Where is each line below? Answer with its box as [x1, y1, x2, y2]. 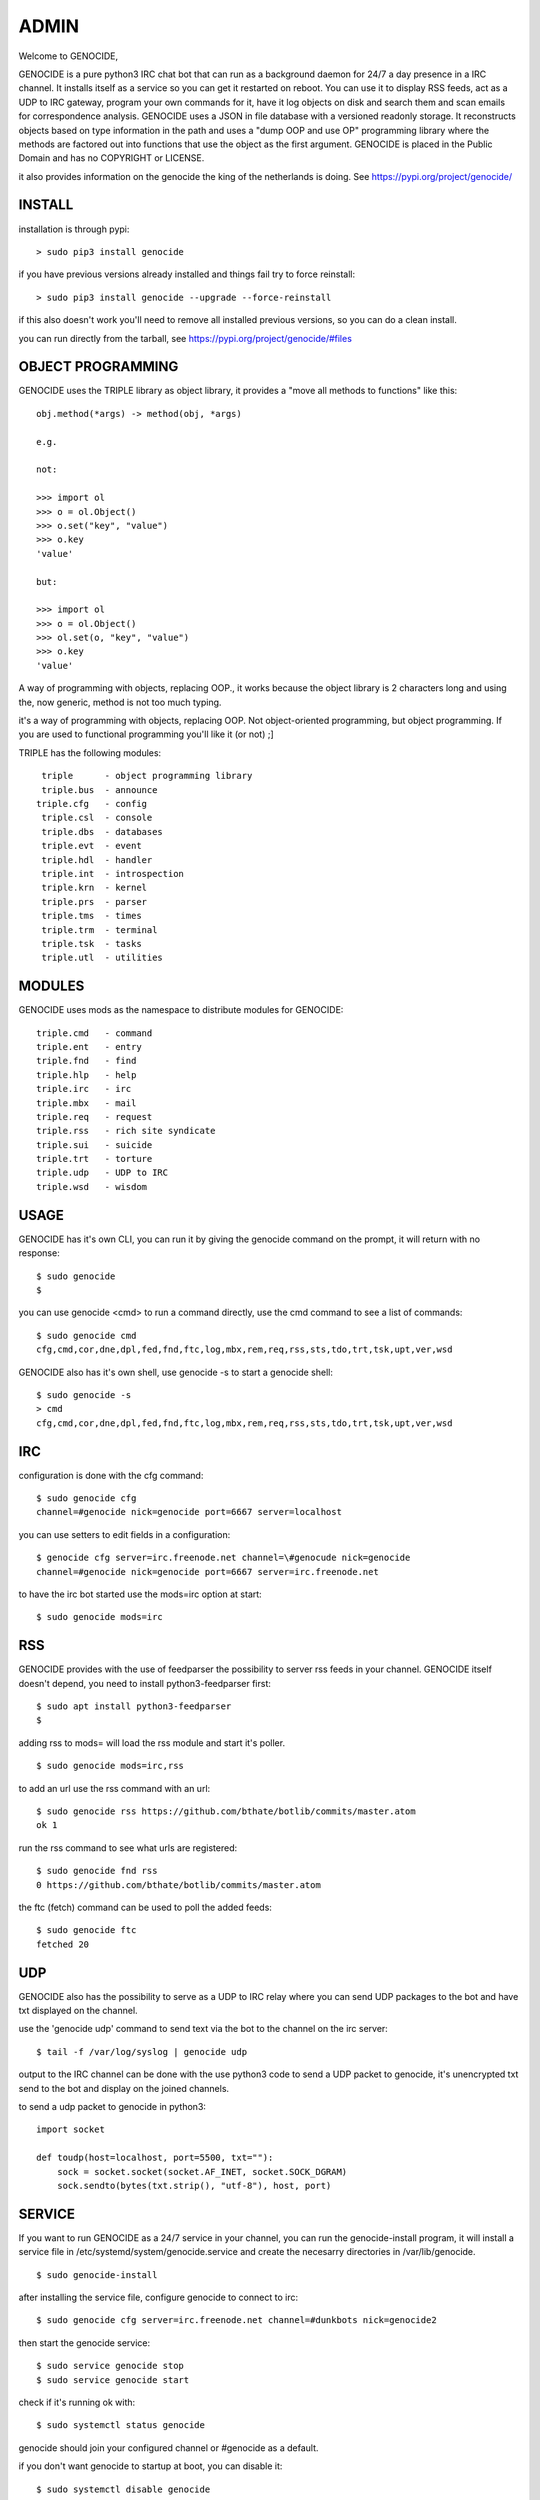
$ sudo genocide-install [36, 2269, 158, 2280]
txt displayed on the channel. [18, 2005, 139, 2016]
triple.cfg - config [36, 798, 148, 809]
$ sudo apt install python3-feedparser [36, 1701, 232, 1712]
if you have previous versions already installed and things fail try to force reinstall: [18, 268, 355, 280]
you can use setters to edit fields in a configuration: [18, 1528, 231, 1540]
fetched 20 [36, 1938, 90, 1950]
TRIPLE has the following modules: [18, 746, 162, 759]
